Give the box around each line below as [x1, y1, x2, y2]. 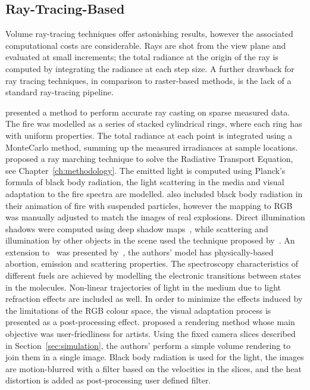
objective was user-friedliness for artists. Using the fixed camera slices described [5, 327, 296, 340]
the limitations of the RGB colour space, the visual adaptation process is [5, 304, 271, 316]
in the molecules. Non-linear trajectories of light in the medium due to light [5, 280, 281, 293]
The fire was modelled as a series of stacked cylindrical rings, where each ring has [5, 117, 302, 130]
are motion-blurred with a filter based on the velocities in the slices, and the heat [5, 362, 302, 375]
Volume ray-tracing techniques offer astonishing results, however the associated [5, 27, 293, 40]
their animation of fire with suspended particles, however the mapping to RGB [5, 199, 293, 211]
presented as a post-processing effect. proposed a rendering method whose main [5, 316, 295, 328]
